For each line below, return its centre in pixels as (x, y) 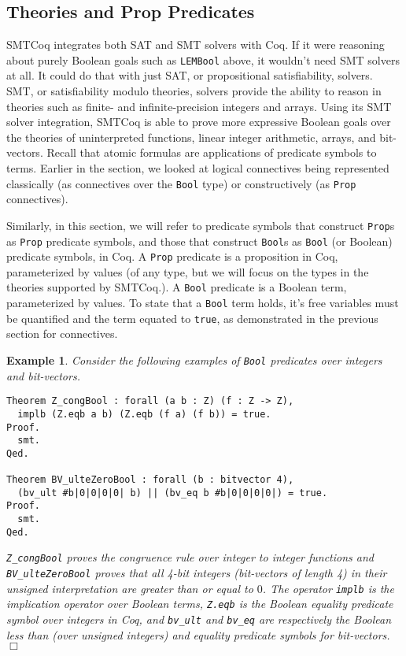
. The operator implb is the (328, 588)
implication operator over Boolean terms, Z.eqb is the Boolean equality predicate (200, 604)
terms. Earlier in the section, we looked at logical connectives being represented (198, 168)
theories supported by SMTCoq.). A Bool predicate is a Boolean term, (177, 287)
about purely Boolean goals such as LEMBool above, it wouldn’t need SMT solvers (203, 59)
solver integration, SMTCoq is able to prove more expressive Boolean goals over (199, 122)
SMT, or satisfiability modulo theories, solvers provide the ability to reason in (194, 91)
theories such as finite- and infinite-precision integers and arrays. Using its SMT (199, 106)
